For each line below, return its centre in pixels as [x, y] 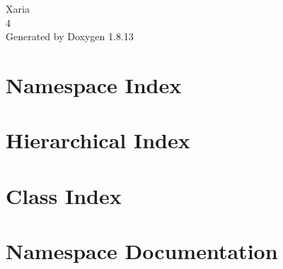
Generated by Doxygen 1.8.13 [70, 36]
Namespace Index [94, 84]
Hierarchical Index [98, 140]
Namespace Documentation [142, 251]
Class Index [64, 195]
